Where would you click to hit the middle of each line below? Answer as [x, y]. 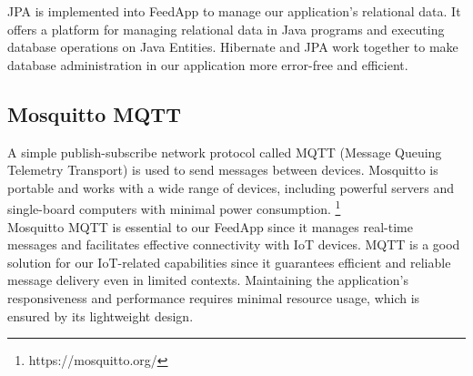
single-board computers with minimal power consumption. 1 [174, 208]
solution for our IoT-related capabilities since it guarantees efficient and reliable [229, 262]
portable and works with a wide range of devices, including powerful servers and [231, 187]
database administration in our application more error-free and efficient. [208, 64]
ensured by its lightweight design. [101, 315]
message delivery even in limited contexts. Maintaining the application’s [208, 280]
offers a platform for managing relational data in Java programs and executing [226, 29]
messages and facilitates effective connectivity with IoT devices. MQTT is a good [234, 244]
